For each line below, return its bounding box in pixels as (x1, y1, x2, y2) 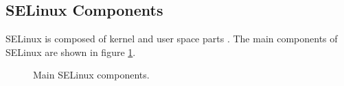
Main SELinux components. (33, 68, 150, 82)
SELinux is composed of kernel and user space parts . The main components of (5, 31, 338, 46)
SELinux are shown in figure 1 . (5, 44, 136, 59)
